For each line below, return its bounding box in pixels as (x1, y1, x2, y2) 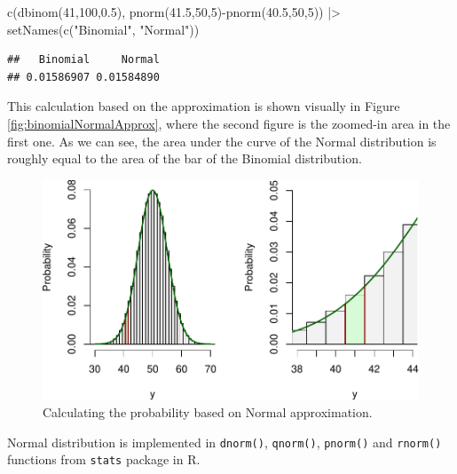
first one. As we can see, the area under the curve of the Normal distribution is (7, 131, 437, 150)
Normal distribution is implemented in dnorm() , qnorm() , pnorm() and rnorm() (7, 432, 442, 451)
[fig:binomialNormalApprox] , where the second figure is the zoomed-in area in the (7, 114, 451, 132)
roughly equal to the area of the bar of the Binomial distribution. (7, 149, 362, 168)
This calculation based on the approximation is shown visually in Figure (7, 97, 400, 115)
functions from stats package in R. (7, 450, 201, 469)
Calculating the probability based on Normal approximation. (43, 403, 373, 422)
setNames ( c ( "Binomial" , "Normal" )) (7, 20, 200, 38)
